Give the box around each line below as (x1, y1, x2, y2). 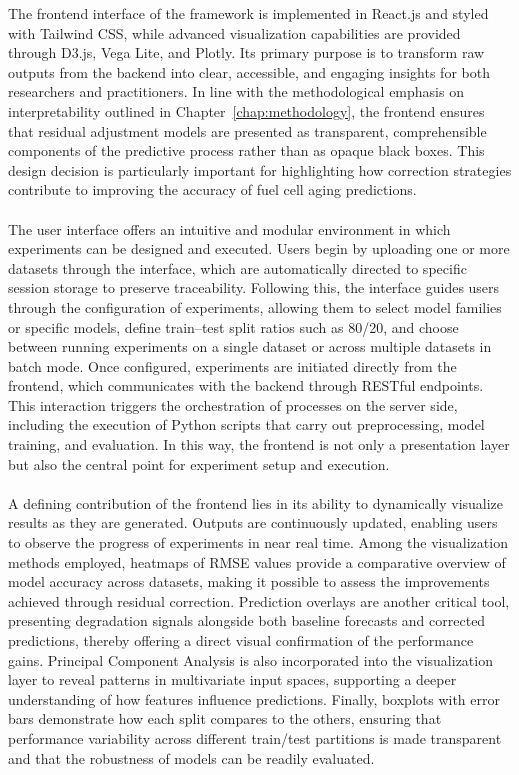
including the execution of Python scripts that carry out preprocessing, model (8, 414, 485, 435)
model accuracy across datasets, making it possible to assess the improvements (8, 571, 490, 592)
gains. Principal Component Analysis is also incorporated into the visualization (8, 649, 493, 670)
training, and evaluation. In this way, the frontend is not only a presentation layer (8, 434, 510, 455)
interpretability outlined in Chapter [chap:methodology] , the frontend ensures (8, 100, 485, 121)
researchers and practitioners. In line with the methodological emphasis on (8, 81, 464, 102)
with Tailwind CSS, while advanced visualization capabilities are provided (8, 22, 461, 43)
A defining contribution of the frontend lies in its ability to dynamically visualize (8, 492, 504, 513)
